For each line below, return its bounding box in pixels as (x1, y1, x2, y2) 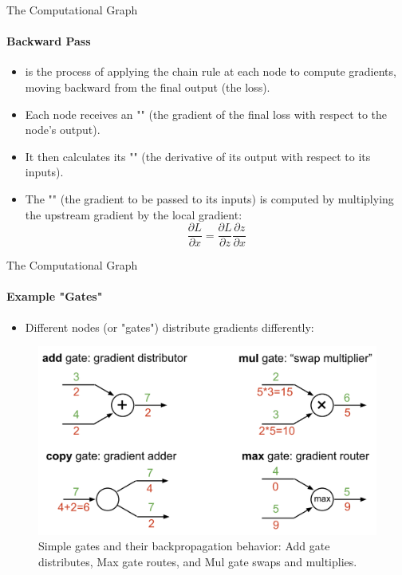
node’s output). (25, 121, 100, 138)
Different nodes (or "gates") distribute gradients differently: (25, 318, 314, 335)
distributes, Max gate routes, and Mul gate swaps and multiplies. (38, 553, 357, 569)
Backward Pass (6, 33, 91, 49)
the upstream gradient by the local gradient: (25, 206, 242, 223)
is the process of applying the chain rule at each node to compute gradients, (25, 63, 396, 80)
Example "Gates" (6, 288, 103, 305)
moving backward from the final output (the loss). (25, 78, 270, 95)
